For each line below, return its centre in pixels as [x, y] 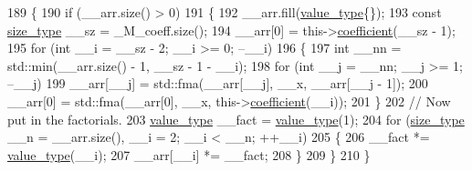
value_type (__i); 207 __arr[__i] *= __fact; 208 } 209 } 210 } [189, 154]
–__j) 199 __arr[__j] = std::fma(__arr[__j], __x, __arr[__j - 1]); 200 [218, 83]
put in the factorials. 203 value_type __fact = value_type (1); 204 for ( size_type [236, 119]
